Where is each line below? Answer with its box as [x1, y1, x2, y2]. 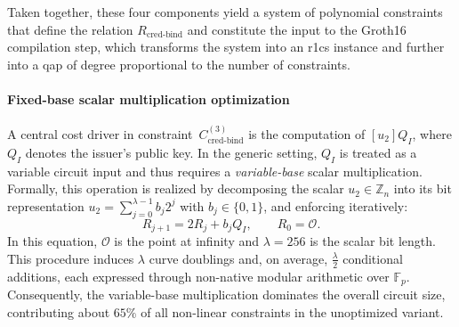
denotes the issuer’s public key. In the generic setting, [25, 143, 318, 161]
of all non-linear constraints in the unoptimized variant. [141, 302, 444, 321]
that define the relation [7, 20, 133, 38]
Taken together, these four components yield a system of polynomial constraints [7, 3, 443, 20]
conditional [342, 249, 403, 267]
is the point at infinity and [114, 232, 259, 250]
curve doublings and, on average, [149, 249, 328, 267]
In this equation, [7, 232, 98, 250]
